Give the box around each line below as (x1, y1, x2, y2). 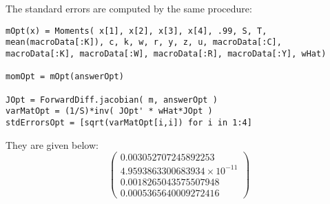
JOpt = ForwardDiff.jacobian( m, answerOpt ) (6, 94, 218, 105)
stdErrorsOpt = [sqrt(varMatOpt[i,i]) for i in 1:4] (6, 117, 252, 127)
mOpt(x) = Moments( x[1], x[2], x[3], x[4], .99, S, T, (6, 25, 267, 36)
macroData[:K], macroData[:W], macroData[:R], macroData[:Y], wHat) (6, 48, 327, 59)
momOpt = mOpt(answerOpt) (6, 72, 124, 82)
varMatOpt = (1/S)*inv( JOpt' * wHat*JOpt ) (6, 106, 213, 116)
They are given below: (6, 137, 99, 152)
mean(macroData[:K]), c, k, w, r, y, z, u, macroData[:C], (6, 37, 282, 48)
